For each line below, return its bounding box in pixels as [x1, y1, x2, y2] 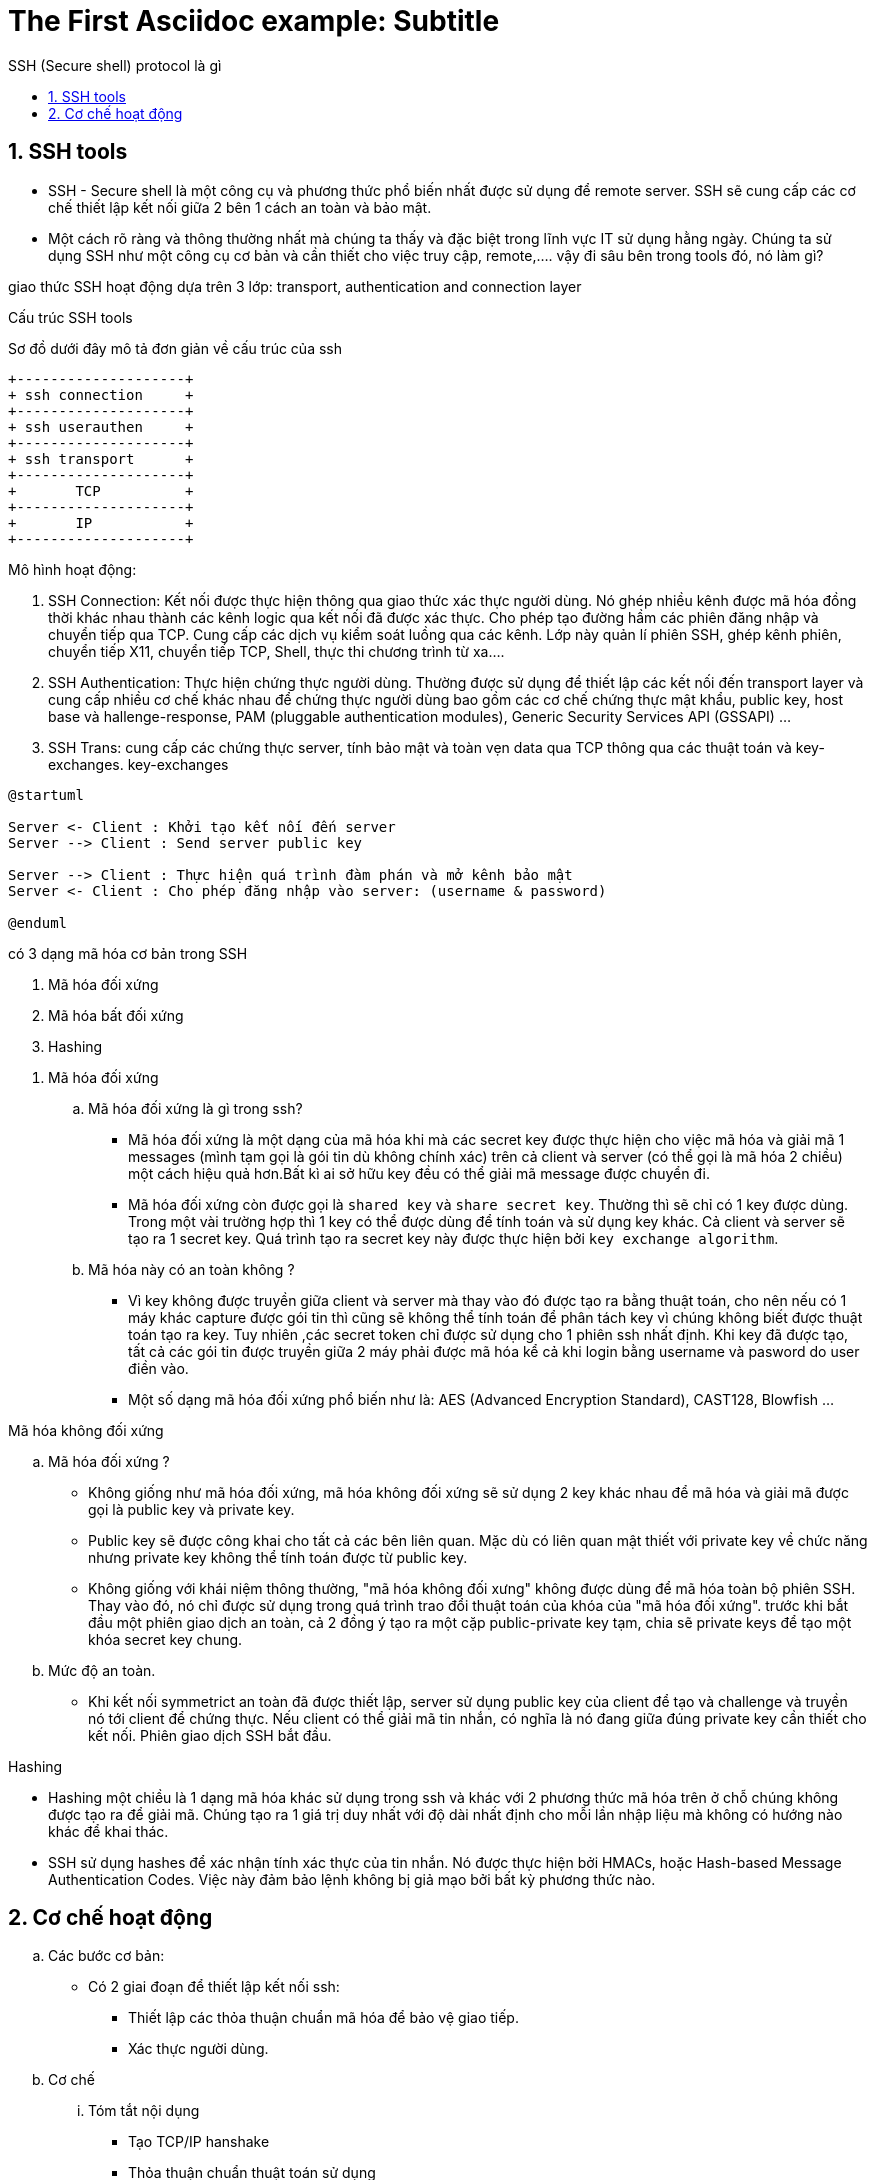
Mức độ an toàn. [48, 1661, 156, 1679]
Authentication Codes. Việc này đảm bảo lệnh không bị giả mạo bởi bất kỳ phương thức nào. [48, 1870, 656, 1888]
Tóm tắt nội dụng [88, 2102, 200, 2120]
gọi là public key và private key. [88, 1500, 295, 1518]
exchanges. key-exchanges [48, 755, 229, 773]
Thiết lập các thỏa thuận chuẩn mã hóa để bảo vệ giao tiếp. [128, 2009, 519, 2027]
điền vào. [128, 1359, 189, 1377]
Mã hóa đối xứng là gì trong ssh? [88, 1099, 303, 1117]
